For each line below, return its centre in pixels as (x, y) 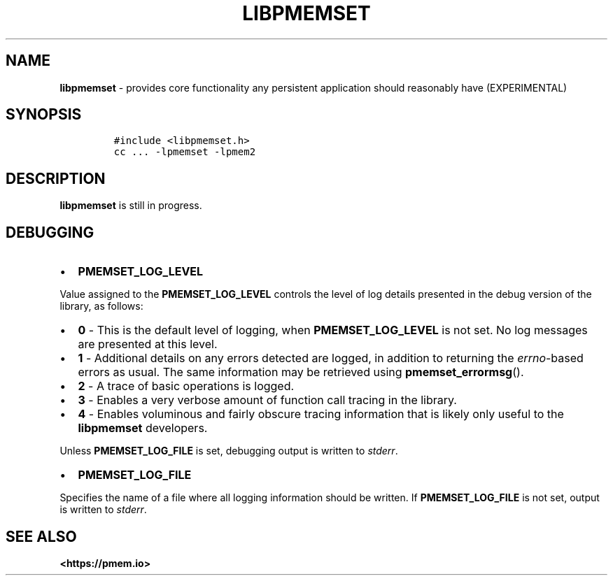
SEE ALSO (41, 536)
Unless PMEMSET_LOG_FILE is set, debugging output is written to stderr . (229, 451)
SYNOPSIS (44, 115)
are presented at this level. (148, 344)
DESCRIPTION (56, 178)
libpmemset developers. (143, 428)
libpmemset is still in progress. (131, 206)
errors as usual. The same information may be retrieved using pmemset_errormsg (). (301, 372)
